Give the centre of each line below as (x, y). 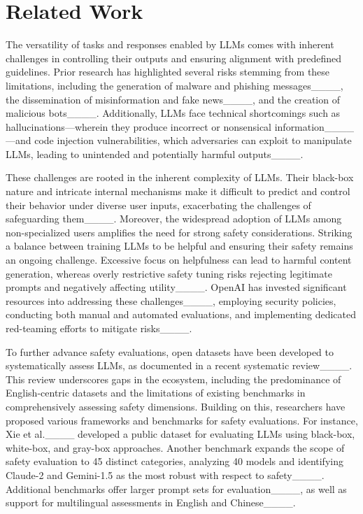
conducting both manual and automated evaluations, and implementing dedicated (181, 314)
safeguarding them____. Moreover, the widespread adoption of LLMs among (174, 219)
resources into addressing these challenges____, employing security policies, (171, 300)
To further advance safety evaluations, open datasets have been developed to (170, 351)
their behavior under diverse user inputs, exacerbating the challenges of (158, 205)
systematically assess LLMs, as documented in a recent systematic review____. (179, 365)
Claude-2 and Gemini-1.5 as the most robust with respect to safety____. (165, 474)
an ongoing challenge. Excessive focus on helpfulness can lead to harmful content (179, 260)
